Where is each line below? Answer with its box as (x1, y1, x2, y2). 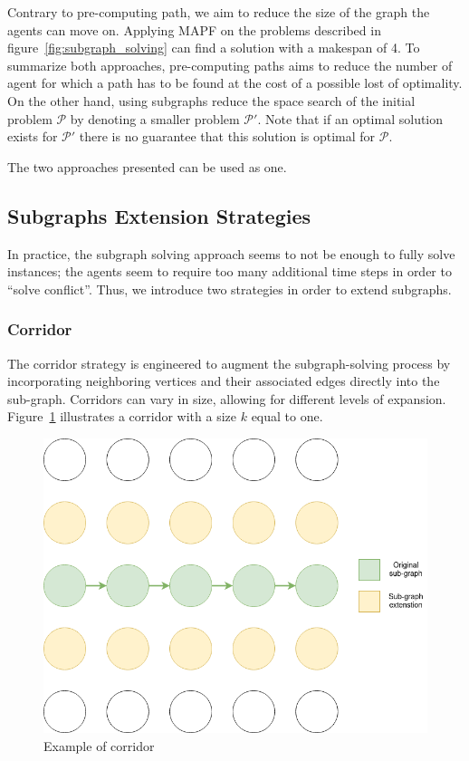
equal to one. (251, 407, 323, 426)
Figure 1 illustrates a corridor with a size (7, 407, 237, 426)
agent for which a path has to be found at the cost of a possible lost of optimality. (7, 73, 463, 92)
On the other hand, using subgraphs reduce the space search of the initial (7, 91, 416, 110)
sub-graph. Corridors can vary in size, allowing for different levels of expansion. (7, 389, 446, 408)
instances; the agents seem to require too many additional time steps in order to (7, 262, 452, 281)
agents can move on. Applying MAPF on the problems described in (7, 20, 381, 39)
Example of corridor (43, 736, 155, 755)
